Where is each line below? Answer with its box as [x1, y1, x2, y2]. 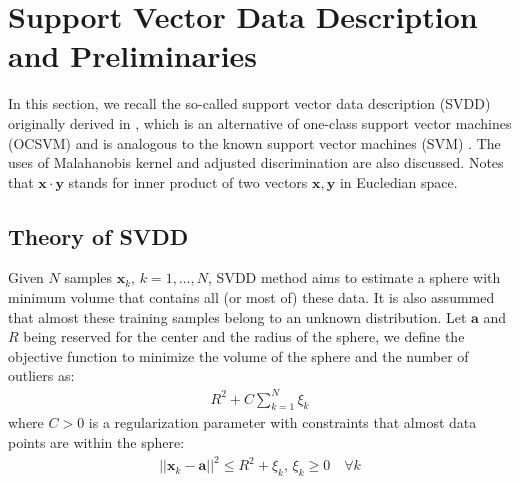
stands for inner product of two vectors [68, 171, 308, 192]
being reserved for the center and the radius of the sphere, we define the [23, 326, 465, 347]
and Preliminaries [8, 35, 258, 76]
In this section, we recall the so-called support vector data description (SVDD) [8, 93, 491, 114]
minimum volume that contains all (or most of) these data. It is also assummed [8, 287, 495, 308]
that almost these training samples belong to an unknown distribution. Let [8, 306, 467, 327]
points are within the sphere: [8, 431, 185, 452]
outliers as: [8, 365, 75, 386]
